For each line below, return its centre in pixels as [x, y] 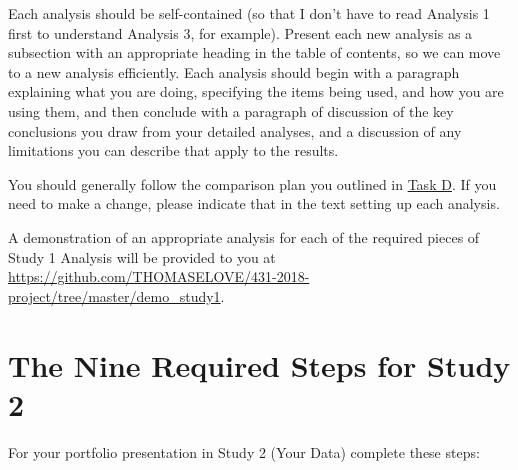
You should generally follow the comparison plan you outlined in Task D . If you [252, 183]
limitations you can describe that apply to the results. [173, 150]
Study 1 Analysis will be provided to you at [142, 256]
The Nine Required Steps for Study [259, 364]
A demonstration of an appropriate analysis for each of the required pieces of [244, 236]
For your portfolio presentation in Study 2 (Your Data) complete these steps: [244, 451]
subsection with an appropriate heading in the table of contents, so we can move [254, 52]
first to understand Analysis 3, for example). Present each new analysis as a [240, 32]
